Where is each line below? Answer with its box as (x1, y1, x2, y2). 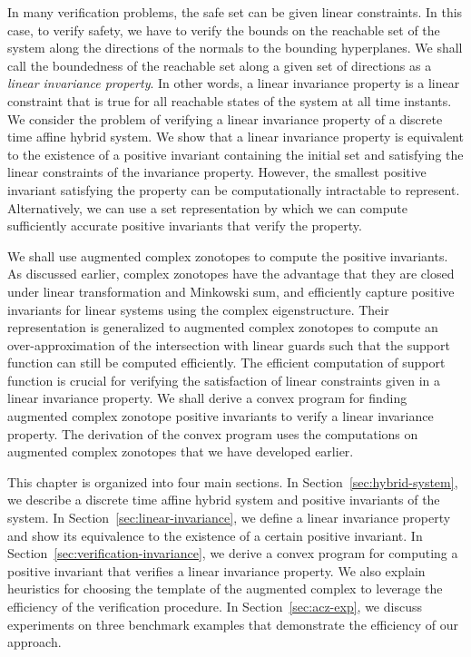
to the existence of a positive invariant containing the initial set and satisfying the (7, 144, 464, 163)
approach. (7, 632, 62, 652)
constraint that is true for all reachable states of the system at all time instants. (7, 91, 452, 110)
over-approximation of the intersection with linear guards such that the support (7, 335, 450, 354)
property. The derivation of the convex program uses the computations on (7, 424, 418, 443)
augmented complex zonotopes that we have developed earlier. (7, 442, 354, 461)
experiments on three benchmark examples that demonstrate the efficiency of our (7, 614, 458, 633)
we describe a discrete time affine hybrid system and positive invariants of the (7, 490, 440, 509)
